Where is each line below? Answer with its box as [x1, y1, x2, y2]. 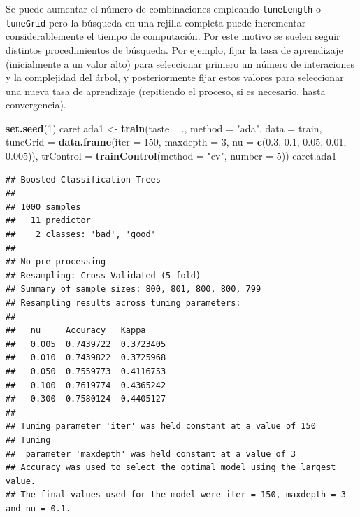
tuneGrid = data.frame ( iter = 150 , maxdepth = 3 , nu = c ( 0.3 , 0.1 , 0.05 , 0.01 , [6, 134, 347, 149]
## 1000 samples [6, 201, 81, 212]
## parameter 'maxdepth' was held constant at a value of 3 [6, 448, 296, 459]
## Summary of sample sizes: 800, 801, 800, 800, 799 [6, 284, 261, 295]
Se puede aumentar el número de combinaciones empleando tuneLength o [6, 1, 321, 15]
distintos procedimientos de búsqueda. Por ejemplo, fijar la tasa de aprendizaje [6, 42, 343, 57]
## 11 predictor [6, 215, 91, 226]
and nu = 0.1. [6, 503, 71, 514]
